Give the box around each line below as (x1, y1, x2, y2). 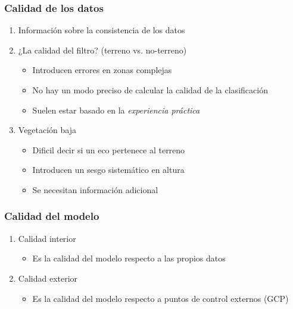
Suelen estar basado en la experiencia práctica (32, 103, 200, 116)
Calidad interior (18, 232, 76, 244)
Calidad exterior (18, 272, 78, 284)
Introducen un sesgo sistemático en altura (32, 163, 185, 176)
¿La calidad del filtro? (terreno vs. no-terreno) (18, 43, 187, 56)
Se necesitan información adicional (32, 183, 158, 196)
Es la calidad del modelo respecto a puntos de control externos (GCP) (32, 292, 289, 304)
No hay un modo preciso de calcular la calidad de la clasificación (32, 84, 268, 96)
